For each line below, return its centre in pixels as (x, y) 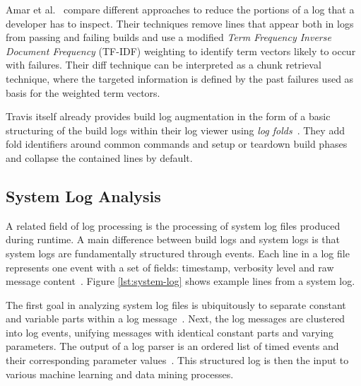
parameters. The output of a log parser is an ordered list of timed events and (172, 346)
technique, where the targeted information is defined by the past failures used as (180, 78)
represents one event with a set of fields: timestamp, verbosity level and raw (170, 267)
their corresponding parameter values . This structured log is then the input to (177, 360)
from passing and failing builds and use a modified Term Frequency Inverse (168, 37)
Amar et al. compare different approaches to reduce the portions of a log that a (180, 9)
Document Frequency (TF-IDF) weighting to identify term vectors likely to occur (181, 51)
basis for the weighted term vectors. (83, 92)
